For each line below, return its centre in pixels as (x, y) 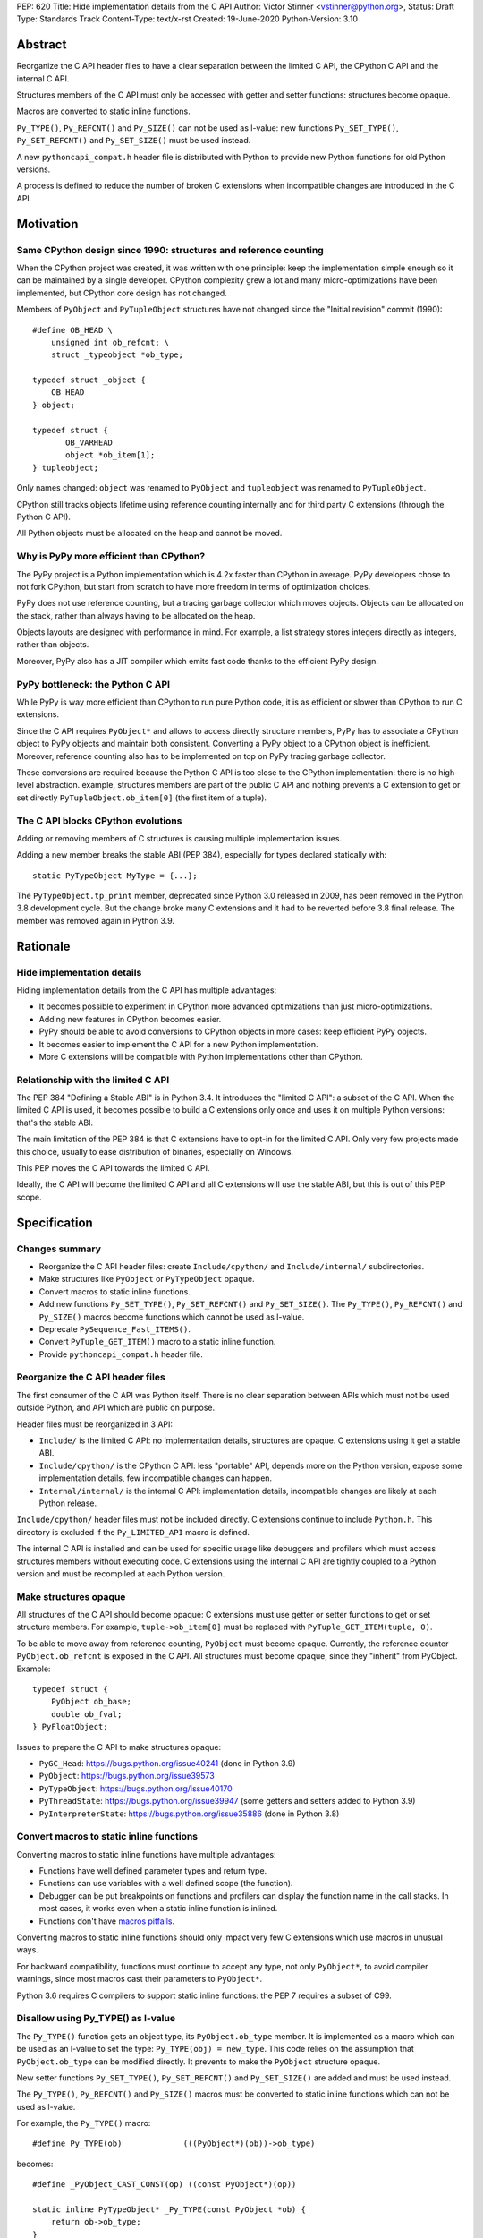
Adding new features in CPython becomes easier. (130, 1019)
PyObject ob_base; (91, 1702)
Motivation (47, 224)
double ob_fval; (86, 1714)
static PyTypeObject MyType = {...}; (115, 876)
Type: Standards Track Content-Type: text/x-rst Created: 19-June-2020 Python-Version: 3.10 (187, 19)
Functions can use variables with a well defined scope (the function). (166, 1884)
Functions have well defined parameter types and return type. (153, 1871)
